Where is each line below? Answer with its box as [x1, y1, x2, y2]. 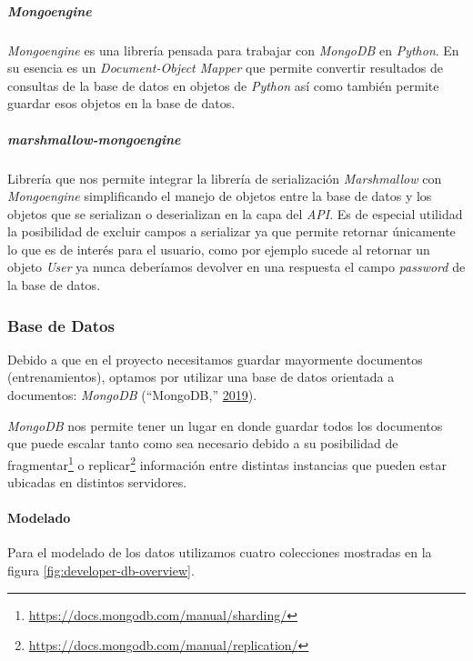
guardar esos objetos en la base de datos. [7, 94, 236, 113]
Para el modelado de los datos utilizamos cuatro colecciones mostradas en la [7, 543, 432, 562]
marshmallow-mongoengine [7, 129, 181, 148]
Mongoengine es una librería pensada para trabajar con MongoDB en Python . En [7, 40, 459, 59]
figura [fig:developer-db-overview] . [7, 561, 195, 580]
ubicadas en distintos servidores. [7, 473, 187, 492]
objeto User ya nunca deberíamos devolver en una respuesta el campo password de [7, 257, 466, 276]
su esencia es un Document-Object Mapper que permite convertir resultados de [7, 58, 444, 77]
